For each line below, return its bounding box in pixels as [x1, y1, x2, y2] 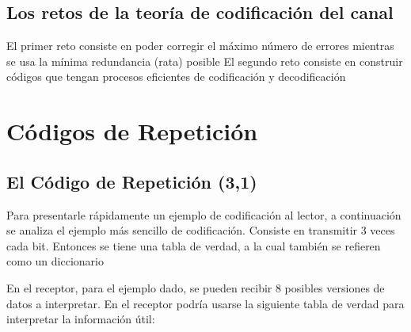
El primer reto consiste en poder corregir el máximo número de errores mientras [6, 37, 394, 54]
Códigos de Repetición [6, 115, 258, 147]
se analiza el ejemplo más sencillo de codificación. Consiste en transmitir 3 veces [6, 222, 395, 239]
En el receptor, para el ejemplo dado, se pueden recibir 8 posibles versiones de [6, 279, 385, 296]
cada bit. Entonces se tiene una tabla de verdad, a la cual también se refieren [6, 237, 381, 254]
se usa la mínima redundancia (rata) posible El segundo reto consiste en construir [6, 52, 403, 69]
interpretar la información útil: [6, 311, 155, 327]
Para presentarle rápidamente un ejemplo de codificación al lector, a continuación [6, 206, 401, 223]
